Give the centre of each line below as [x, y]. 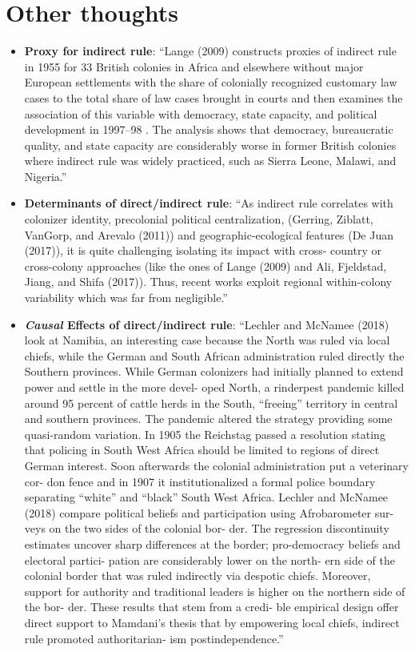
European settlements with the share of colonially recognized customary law [211, 82]
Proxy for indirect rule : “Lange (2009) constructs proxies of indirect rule [210, 51]
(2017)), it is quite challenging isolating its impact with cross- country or [203, 250]
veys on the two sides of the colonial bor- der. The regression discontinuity [207, 528]
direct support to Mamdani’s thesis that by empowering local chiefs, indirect [212, 622]
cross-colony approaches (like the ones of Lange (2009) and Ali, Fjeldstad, [206, 266]
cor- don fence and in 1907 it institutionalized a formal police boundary [200, 481]
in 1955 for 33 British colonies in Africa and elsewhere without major [194, 66]
